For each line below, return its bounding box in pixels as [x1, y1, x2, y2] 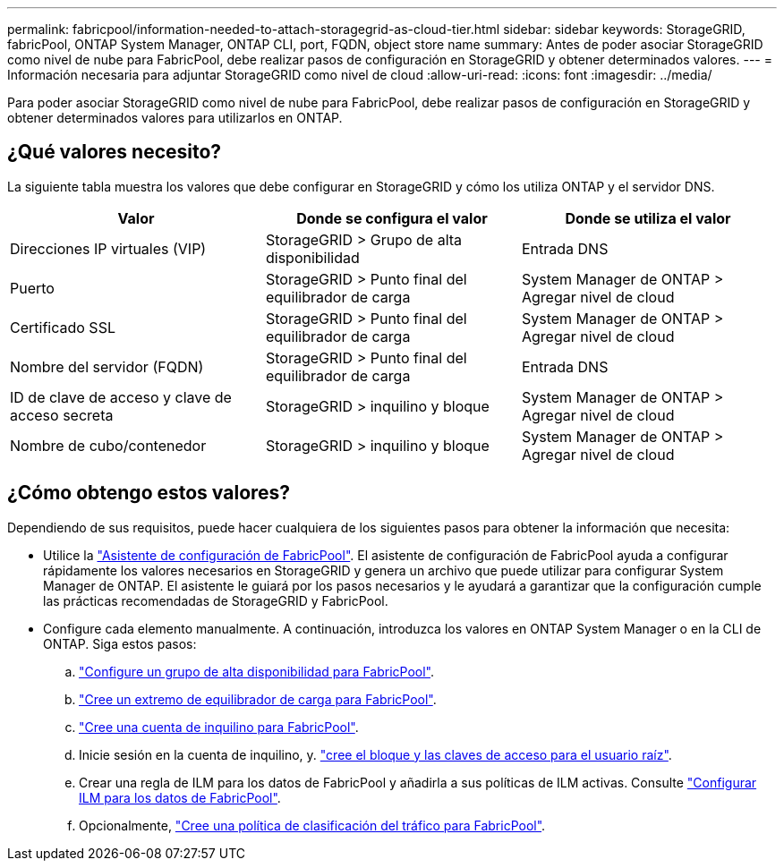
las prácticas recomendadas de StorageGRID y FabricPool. [43, 592, 388, 608]
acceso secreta [10, 405, 114, 424]
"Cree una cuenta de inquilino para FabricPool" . [79, 719, 359, 735]
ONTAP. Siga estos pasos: [43, 635, 197, 651]
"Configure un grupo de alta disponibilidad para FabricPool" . [79, 663, 435, 679]
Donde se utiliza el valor [565, 208, 731, 227]
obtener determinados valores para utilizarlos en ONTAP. [7, 110, 343, 125]
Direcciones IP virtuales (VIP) [10, 239, 207, 258]
